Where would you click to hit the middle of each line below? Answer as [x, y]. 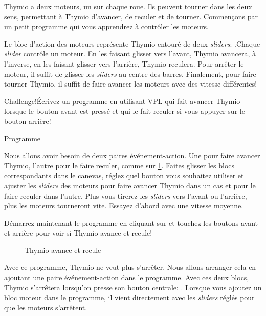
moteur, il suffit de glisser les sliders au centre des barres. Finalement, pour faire [130, 73]
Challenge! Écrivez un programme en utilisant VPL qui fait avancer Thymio [122, 101]
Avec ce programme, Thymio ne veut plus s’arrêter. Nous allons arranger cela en [130, 267]
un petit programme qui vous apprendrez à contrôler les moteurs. [106, 26]
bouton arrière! [28, 121]
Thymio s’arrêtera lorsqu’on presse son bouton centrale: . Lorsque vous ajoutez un [133, 287]
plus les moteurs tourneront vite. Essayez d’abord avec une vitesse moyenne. [124, 206]
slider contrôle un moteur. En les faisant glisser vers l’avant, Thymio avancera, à [130, 54]
